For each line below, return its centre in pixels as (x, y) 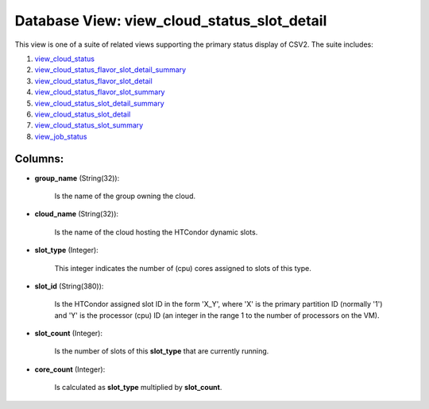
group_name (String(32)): (77, 178)
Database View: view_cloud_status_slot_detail (171, 21)
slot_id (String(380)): (69, 286)
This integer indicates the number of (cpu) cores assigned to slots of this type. (183, 268)
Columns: (39, 159)
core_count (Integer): (70, 369)
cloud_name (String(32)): (77, 214)
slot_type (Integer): (66, 250)
